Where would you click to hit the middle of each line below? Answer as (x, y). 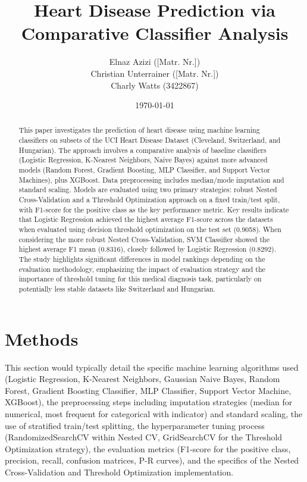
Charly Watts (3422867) (155, 85)
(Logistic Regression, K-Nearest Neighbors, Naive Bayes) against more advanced (143, 160)
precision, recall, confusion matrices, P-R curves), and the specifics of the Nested (152, 460)
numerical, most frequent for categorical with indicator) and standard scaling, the (154, 413)
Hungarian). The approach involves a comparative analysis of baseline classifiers (142, 150)
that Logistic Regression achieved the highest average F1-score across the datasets (146, 219)
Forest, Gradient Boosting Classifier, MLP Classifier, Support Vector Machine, (148, 390)
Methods (42, 338)
